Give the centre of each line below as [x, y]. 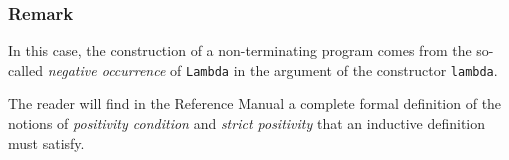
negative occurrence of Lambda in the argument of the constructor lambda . [272, 69]
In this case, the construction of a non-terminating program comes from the [240, 50]
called [25, 69]
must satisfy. [46, 142]
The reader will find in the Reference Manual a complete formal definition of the [255, 103]
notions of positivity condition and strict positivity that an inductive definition [247, 123]
